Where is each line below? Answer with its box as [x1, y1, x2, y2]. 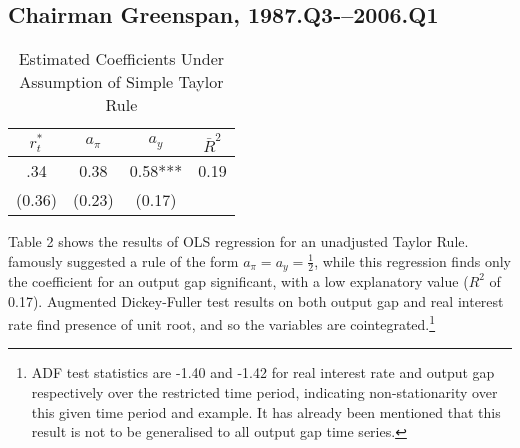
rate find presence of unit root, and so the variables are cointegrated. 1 [8, 311, 436, 334]
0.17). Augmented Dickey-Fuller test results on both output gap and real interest [8, 290, 504, 311]
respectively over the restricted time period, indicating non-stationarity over [31, 382, 498, 403]
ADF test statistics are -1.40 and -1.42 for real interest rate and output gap [31, 362, 495, 383]
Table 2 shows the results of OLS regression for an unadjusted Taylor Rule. [8, 230, 469, 251]
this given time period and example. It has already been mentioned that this [31, 401, 501, 422]
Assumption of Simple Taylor [19, 70, 224, 94]
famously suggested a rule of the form [8, 250, 239, 271]
